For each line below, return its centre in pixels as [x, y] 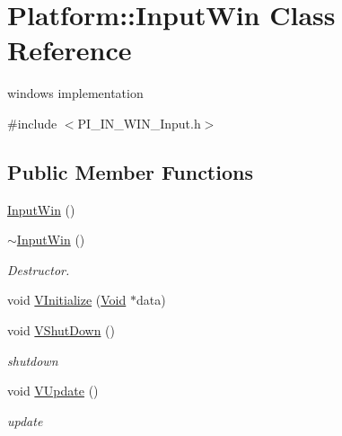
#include [32, 123]
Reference [70, 50]
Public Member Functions [130, 171]
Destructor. [39, 269]
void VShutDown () [61, 330]
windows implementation [75, 93]
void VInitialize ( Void [67, 300]
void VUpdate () [53, 391]
